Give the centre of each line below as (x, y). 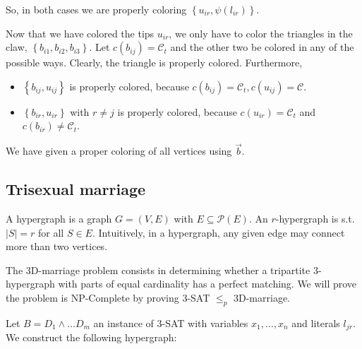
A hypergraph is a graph (59, 218)
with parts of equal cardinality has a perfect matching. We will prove (207, 284)
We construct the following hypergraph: (91, 337)
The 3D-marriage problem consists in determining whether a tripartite (158, 270)
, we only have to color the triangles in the (261, 33)
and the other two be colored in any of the (262, 47)
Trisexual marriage (76, 189)
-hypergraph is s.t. (315, 218)
